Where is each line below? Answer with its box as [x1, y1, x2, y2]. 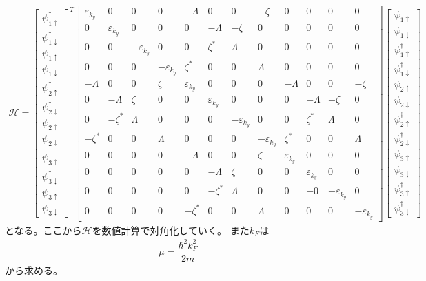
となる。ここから [5, 222, 82, 237]
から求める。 [5, 262, 63, 277]
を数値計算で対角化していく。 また [92, 222, 250, 237]
